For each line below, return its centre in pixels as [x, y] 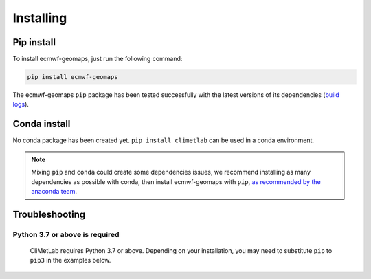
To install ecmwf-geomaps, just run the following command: [98, 59]
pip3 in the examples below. [70, 260]
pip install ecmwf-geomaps [72, 77]
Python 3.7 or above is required [66, 234]
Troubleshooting [49, 214]
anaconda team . [54, 191]
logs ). [21, 104]
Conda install [42, 124]
